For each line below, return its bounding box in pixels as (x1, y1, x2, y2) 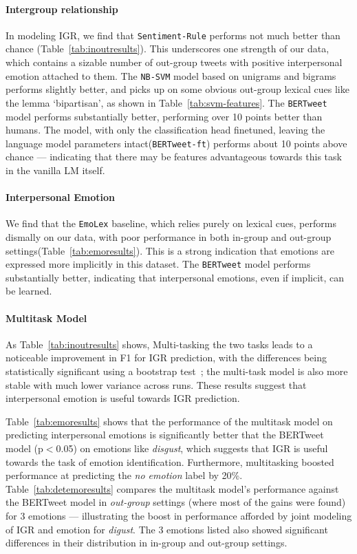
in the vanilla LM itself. (6, 162, 105, 177)
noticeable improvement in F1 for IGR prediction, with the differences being (6, 350, 327, 365)
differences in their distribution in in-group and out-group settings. (6, 535, 288, 550)
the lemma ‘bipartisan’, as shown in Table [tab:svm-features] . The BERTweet (6, 95, 327, 109)
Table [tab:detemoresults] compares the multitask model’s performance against (6, 481, 339, 496)
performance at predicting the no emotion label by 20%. (6, 468, 243, 482)
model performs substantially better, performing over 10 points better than (6, 109, 323, 123)
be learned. (6, 284, 52, 298)
